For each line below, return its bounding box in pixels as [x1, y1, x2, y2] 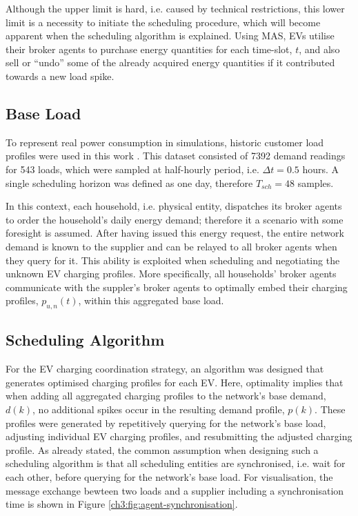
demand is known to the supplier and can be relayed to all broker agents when [6, 239, 337, 253]
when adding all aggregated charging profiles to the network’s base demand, [6, 388, 326, 403]
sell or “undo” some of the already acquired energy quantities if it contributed [6, 55, 335, 70]
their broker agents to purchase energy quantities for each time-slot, [6, 41, 292, 56]
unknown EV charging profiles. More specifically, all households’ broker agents [6, 266, 337, 281]
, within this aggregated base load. [78, 293, 224, 308]
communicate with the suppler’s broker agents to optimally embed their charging [6, 279, 348, 294]
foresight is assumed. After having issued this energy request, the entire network [6, 226, 344, 240]
